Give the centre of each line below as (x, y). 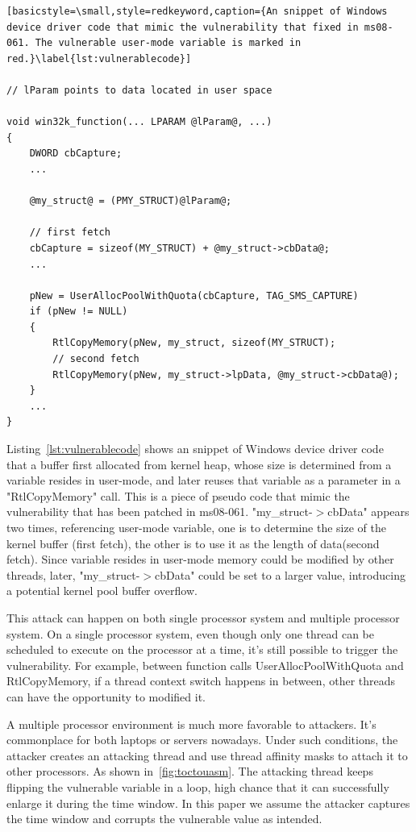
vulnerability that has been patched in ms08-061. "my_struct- (160, 512)
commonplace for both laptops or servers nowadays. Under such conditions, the (202, 740)
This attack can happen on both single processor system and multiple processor (203, 617)
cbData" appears (368, 512)
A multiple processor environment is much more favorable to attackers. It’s (191, 724)
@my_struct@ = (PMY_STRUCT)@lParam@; (131, 201)
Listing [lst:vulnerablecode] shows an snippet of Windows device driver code (195, 449)
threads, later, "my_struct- (73, 574)
